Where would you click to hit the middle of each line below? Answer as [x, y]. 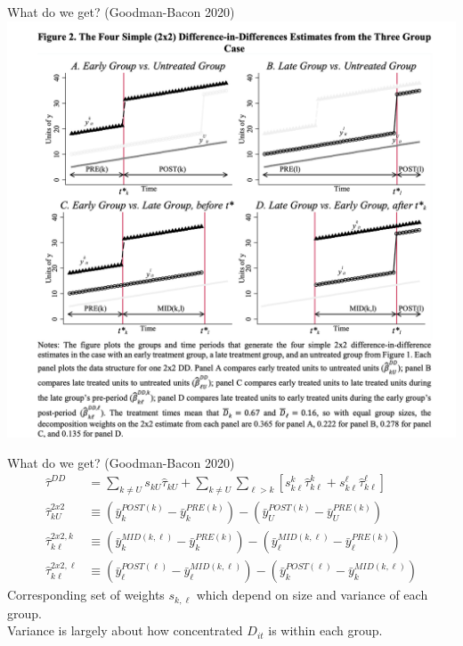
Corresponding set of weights [86, 595]
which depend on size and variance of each [312, 595]
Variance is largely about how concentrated [125, 630]
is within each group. [325, 630]
